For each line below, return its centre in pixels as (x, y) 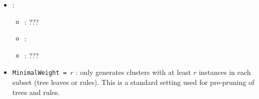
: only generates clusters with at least (133, 72)
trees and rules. (36, 92)
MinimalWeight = (40, 73)
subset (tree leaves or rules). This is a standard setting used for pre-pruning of (133, 82)
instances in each (225, 72)
